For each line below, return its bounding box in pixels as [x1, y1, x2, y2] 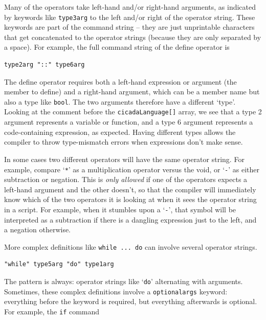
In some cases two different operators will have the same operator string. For [4, 153, 245, 164]
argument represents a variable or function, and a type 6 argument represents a [4, 116, 253, 127]
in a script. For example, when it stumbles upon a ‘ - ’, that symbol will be [4, 204, 236, 214]
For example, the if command [4, 306, 100, 316]
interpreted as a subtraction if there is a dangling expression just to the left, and [4, 214, 257, 225]
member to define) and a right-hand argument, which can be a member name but [4, 86, 260, 97]
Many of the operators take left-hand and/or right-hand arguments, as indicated [4, 2, 256, 12]
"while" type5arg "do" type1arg [4, 261, 114, 268]
